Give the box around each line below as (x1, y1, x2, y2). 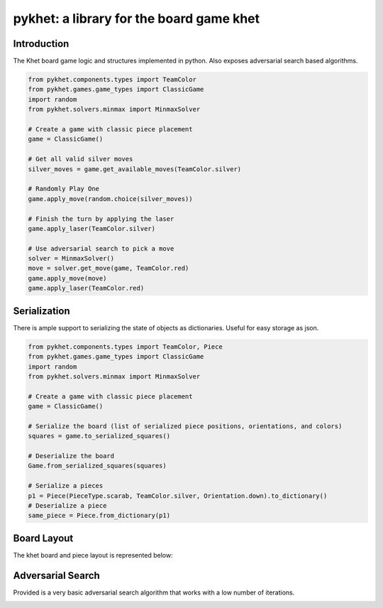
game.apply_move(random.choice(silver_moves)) (28, 195, 193, 202)
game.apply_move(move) (28, 274, 107, 282)
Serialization (13, 305, 70, 317)
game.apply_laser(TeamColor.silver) (28, 224, 156, 232)
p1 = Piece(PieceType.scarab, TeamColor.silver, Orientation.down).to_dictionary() (28, 492, 328, 500)
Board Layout (13, 532, 74, 544)
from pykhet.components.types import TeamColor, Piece (28, 342, 223, 351)
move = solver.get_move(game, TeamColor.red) (28, 264, 189, 273)
